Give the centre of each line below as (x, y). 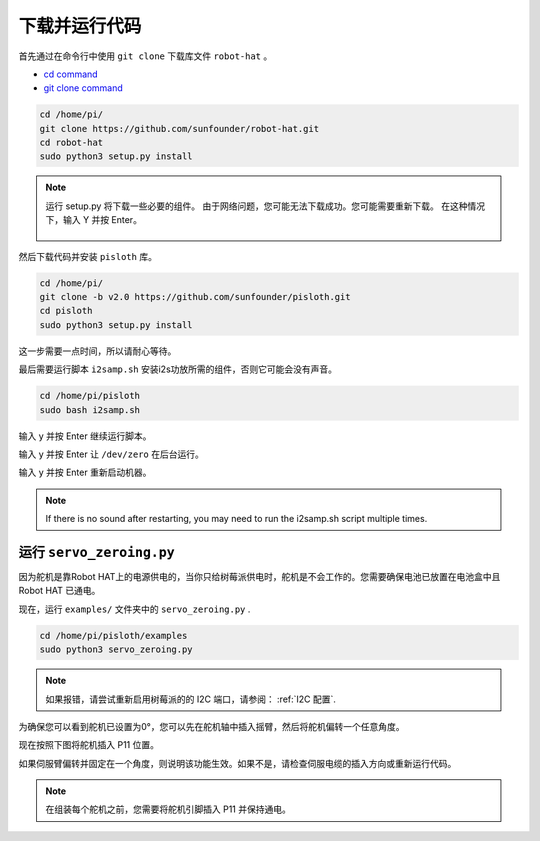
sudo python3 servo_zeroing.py (116, 649)
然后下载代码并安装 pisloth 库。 (87, 256)
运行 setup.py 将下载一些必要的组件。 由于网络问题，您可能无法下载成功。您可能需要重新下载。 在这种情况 (265, 206)
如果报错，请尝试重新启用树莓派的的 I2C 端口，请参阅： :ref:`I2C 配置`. (191, 699)
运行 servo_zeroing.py (96, 551)
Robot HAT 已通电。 (59, 591)
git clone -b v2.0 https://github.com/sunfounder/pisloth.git (195, 297)
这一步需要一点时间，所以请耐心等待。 (97, 351)
